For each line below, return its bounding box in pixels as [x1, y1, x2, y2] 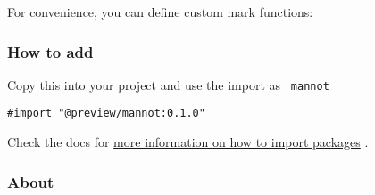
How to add [7, 40, 94, 62]
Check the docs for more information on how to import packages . [7, 133, 369, 151]
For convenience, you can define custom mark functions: [7, 3, 313, 20]
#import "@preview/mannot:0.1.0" [7, 107, 205, 120]
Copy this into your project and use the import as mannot [7, 75, 329, 93]
